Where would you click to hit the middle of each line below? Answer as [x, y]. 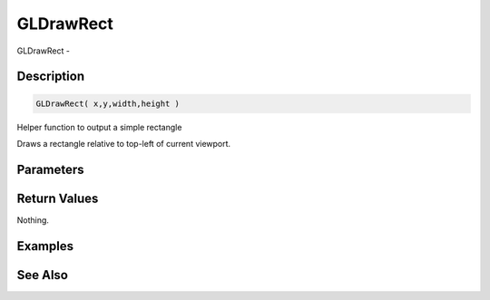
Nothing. [33, 220]
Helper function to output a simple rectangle [99, 127]
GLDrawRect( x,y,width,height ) [108, 103]
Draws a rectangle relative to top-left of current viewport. [124, 143]
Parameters [50, 169]
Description [51, 77]
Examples [45, 246]
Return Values [58, 198]
